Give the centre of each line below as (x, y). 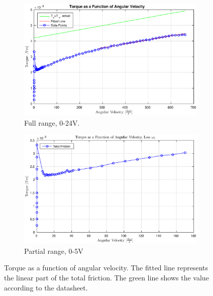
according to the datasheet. (46, 287)
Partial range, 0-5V (54, 251)
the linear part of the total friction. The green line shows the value (106, 278)
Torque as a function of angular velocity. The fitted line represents (106, 268)
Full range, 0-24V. (52, 122)
